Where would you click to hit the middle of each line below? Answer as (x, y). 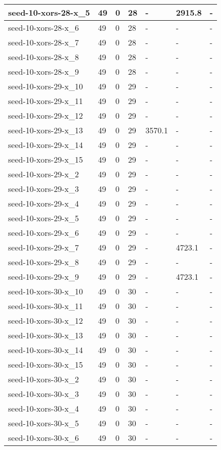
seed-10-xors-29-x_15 (46, 159)
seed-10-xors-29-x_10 (46, 86)
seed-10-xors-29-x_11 (46, 101)
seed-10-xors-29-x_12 (46, 115)
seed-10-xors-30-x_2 (44, 379)
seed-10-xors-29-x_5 (44, 218)
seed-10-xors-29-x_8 (44, 262)
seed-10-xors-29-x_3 (44, 189)
